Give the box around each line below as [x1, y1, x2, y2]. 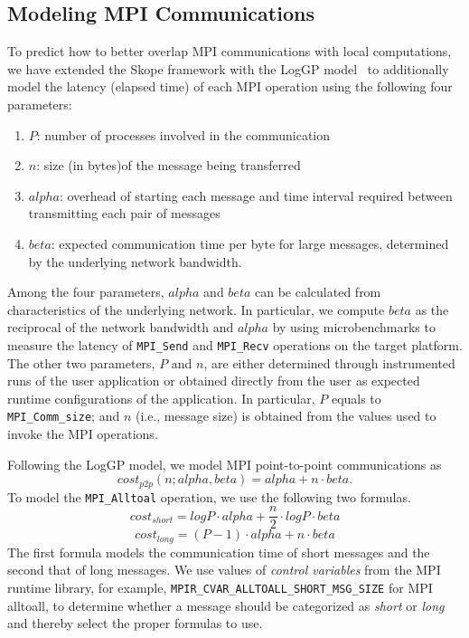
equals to [331, 388, 381, 407]
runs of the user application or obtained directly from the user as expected [7, 371, 420, 390]
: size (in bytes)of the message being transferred [36, 156, 301, 175]
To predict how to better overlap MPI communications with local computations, [7, 42, 452, 61]
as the [415, 300, 449, 319]
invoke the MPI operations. [7, 424, 158, 443]
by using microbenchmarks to [272, 318, 436, 337]
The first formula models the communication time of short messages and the [7, 542, 430, 561]
